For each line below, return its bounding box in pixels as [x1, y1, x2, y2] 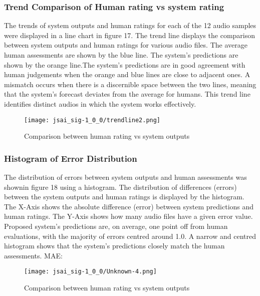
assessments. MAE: [4, 250, 63, 260]
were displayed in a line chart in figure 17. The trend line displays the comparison [4, 30, 255, 40]
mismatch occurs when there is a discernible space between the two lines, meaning [4, 79, 256, 89]
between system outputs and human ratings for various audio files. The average [4, 40, 247, 50]
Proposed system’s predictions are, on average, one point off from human [4, 221, 228, 231]
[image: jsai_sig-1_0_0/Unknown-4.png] [24, 268, 157, 275]
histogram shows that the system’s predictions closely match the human [4, 240, 225, 251]
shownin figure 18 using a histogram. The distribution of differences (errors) [4, 181, 237, 192]
